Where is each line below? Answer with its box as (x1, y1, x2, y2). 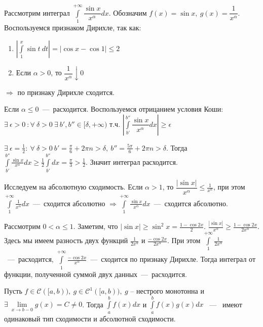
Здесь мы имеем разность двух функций (4, 235, 128, 246)
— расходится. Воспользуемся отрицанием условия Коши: (42, 104, 223, 114)
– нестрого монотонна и (130, 286, 204, 296)
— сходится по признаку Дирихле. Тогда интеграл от (90, 254, 256, 264)
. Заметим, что (73, 221, 118, 231)
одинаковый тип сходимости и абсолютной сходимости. (4, 313, 176, 323)
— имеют (209, 299, 242, 309)
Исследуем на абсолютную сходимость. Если (4, 181, 143, 192)
